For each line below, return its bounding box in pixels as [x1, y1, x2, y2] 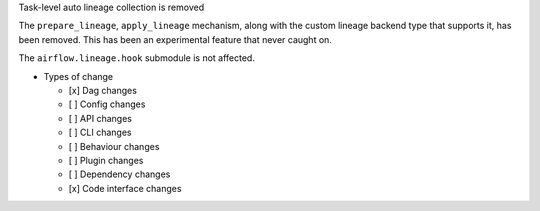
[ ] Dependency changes [68, 168, 171, 180]
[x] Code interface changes [68, 182, 182, 194]
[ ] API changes [68, 112, 132, 124]
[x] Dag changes [68, 84, 137, 96]
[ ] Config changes [68, 98, 146, 110]
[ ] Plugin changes [68, 154, 144, 166]
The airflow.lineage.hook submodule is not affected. [18, 52, 255, 64]
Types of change [43, 70, 114, 82]
